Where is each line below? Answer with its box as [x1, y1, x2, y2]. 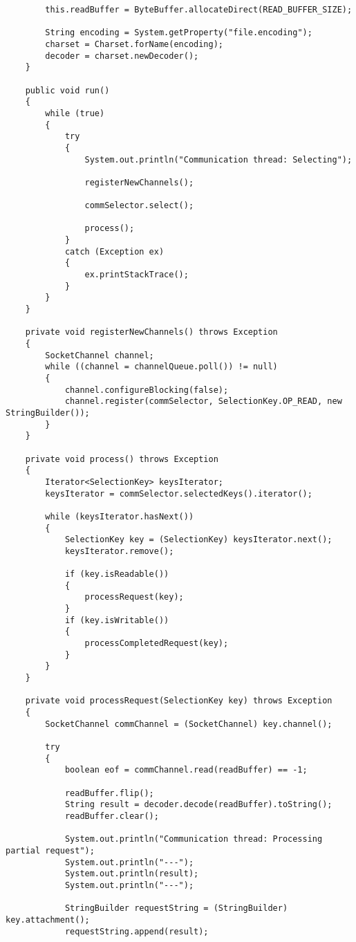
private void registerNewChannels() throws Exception [25, 327, 278, 338]
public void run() [25, 85, 110, 95]
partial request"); [6, 845, 95, 856]
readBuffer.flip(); [64, 788, 154, 798]
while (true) [45, 108, 105, 118]
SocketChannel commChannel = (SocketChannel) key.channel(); [45, 719, 332, 729]
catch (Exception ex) [64, 246, 165, 257]
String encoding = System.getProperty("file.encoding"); [45, 28, 312, 38]
